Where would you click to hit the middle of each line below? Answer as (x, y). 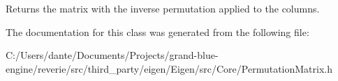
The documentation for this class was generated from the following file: (157, 31)
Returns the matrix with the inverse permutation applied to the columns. (163, 8)
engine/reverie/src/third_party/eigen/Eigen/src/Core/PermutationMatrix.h (169, 68)
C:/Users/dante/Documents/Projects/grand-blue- (112, 55)
